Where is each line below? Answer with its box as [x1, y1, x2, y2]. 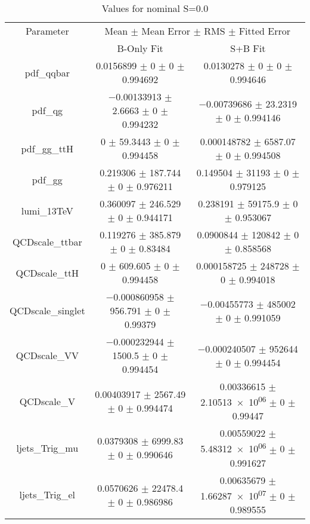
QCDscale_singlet [10, 304, 85, 317]
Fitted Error [238, 24, 291, 38]
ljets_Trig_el [19, 488, 76, 502]
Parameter [25, 24, 69, 38]
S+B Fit [230, 41, 266, 55]
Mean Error [141, 24, 191, 38]
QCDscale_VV [15, 348, 79, 362]
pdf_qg [32, 103, 63, 117]
